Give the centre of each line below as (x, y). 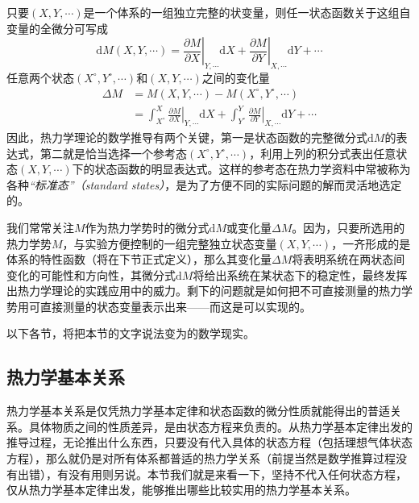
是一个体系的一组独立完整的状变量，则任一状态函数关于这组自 (247, 12)
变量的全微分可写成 (57, 28)
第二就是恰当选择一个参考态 (113, 153)
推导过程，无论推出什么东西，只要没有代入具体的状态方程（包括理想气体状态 (209, 442)
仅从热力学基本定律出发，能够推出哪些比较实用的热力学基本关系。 (181, 490)
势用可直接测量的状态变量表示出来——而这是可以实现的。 (159, 306)
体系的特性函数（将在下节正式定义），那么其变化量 (139, 259)
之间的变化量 (236, 77)
